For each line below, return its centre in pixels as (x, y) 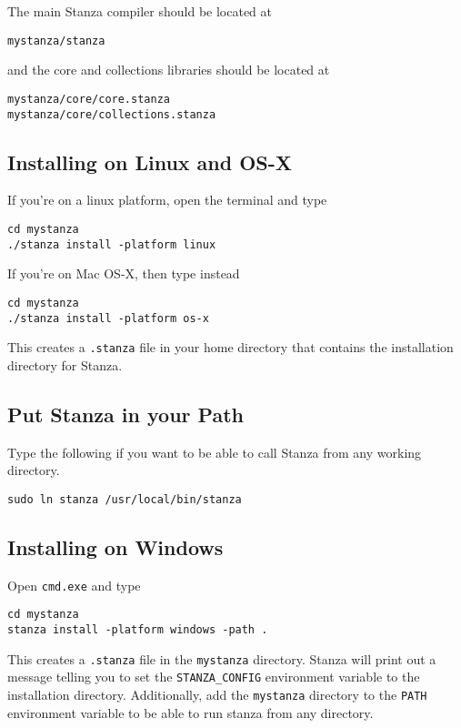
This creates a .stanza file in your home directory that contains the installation (230, 347)
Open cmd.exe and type (74, 585)
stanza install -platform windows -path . (138, 629)
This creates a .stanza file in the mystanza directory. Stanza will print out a (222, 658)
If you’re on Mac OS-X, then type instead (124, 273)
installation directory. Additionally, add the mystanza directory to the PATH (217, 694)
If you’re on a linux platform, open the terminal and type (167, 200)
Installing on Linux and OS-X (150, 162)
